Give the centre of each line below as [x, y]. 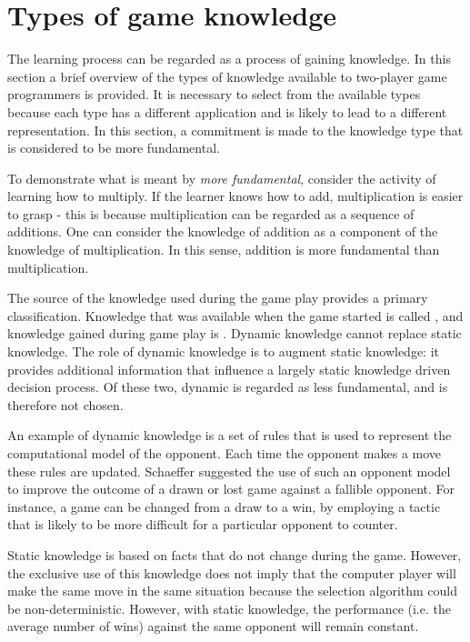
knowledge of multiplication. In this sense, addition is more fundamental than [224, 250]
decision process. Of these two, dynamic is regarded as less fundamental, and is [228, 387]
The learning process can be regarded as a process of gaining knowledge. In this [229, 59]
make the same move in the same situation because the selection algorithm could [233, 591]
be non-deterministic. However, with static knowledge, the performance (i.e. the [229, 608]
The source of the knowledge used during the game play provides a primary [218, 298]
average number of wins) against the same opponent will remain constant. [213, 626]
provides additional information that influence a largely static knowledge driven [229, 369]
